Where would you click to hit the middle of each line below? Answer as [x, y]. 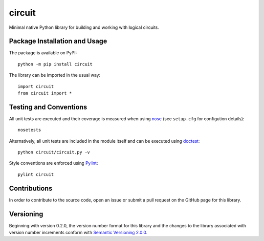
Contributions [31, 188]
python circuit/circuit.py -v [54, 152]
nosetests [29, 130]
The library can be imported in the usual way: [55, 75]
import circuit [36, 86]
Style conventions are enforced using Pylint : [54, 163]
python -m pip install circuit [55, 64]
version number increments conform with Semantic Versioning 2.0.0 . [78, 233]
